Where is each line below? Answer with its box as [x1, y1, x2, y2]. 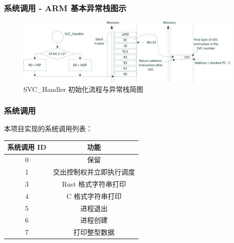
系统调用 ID [7, 142, 46, 152]
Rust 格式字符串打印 [62, 178, 126, 189]
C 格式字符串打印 [66, 191, 122, 201]
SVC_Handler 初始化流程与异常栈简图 [23, 84, 143, 94]
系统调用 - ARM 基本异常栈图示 [4, 1, 127, 14]
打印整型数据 [73, 227, 115, 237]
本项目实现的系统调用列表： [4, 123, 93, 134]
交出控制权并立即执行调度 [53, 167, 135, 177]
